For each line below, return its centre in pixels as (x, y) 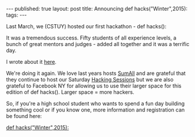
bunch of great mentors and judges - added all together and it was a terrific (98, 44)
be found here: (24, 116)
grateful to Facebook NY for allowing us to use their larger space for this (94, 86)
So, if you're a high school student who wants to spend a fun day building (95, 103)
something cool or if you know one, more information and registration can (95, 110)
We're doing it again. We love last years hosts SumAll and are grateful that (96, 73)
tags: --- (16, 15)
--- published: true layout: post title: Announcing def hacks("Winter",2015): (97, 9)
